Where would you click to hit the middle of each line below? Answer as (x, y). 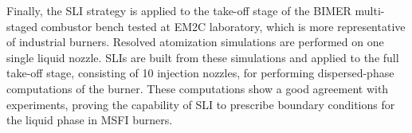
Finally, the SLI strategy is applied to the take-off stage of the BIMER (179, 10)
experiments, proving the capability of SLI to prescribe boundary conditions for (201, 104)
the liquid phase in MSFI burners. (90, 120)
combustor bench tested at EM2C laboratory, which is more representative (223, 26)
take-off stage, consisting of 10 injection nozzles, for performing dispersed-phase (200, 73)
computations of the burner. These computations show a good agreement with (198, 88)
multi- (370, 10)
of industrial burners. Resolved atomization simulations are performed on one (195, 42)
